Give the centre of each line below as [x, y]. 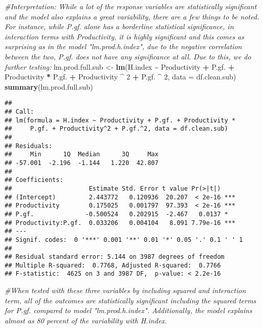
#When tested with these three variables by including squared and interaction [125, 290]
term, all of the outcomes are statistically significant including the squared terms [130, 300]
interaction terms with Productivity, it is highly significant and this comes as [125, 36]
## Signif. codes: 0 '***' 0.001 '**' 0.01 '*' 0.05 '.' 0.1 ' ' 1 [124, 240]
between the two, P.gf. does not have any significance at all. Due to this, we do [128, 56]
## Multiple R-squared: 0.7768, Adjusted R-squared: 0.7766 [113, 265]
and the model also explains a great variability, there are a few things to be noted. [132, 16]
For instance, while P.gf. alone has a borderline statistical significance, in [119, 26]
